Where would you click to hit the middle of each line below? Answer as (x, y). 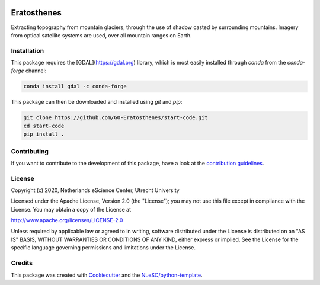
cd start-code (44, 126)
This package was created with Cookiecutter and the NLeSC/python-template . (107, 275)
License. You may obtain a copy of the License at (71, 209)
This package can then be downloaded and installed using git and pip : (97, 102)
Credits (22, 263)
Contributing (30, 151)
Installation (28, 50)
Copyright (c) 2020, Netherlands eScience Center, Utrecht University (95, 190)
